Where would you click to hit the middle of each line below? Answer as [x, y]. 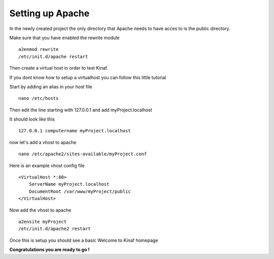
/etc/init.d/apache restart [53, 56]
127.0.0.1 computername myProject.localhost [75, 131]
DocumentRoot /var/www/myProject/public [80, 191]
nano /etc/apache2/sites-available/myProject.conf [83, 154]
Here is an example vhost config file [47, 165]
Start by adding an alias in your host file [51, 87]
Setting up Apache [49, 13]
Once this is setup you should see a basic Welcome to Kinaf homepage [84, 240]
